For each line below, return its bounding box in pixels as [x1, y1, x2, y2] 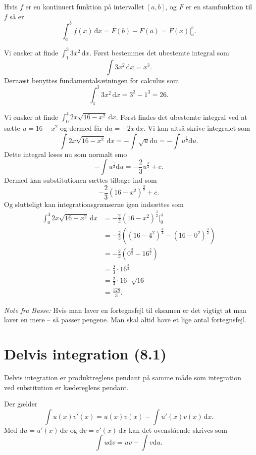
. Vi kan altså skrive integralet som [144, 122, 250, 133]
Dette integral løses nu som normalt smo [4, 149, 127, 159]
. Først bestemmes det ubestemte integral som [89, 47, 229, 57]
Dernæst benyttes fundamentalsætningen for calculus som [4, 75, 179, 85]
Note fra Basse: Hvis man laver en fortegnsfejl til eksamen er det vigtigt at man [4, 304, 247, 315]
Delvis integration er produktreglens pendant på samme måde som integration [4, 372, 242, 382]
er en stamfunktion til [186, 1, 252, 11]
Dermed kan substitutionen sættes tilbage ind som [4, 175, 157, 185]
